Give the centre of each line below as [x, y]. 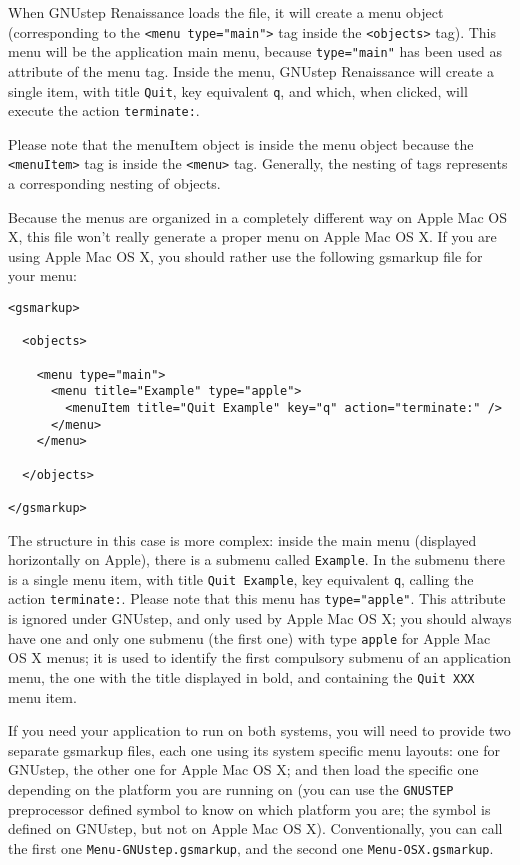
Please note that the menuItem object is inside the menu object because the [241, 143]
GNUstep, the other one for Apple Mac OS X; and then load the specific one [243, 769]
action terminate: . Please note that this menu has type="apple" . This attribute [257, 598]
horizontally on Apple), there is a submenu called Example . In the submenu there [256, 559]
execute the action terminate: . [104, 110]
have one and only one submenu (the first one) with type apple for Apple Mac [249, 637]
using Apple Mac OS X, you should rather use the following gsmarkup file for [245, 255]
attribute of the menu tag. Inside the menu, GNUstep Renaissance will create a [251, 70]
